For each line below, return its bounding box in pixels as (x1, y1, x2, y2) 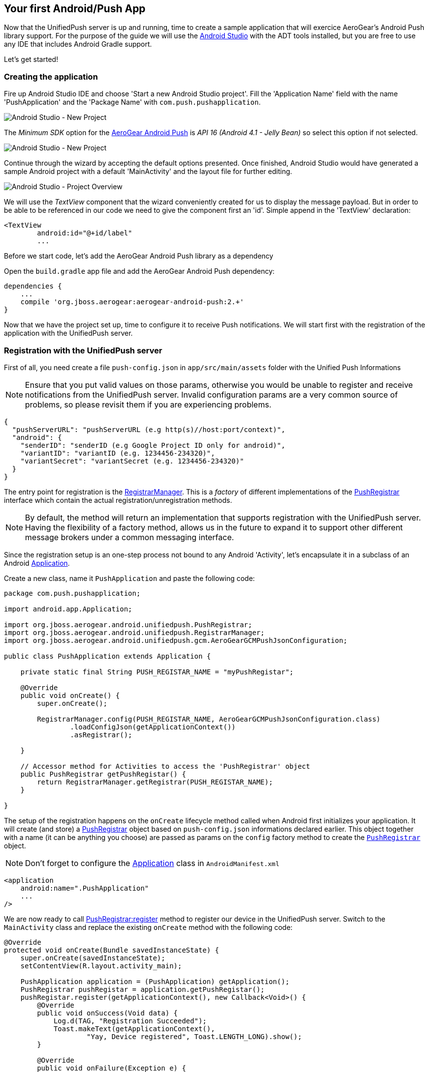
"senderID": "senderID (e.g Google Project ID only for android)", (20, 441, 286, 449)
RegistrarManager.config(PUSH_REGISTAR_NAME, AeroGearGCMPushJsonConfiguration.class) (37, 715, 381, 723)
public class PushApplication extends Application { (4, 652, 211, 660)
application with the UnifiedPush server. (4, 329, 133, 338)
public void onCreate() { (20, 691, 120, 699)
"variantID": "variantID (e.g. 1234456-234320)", (20, 449, 215, 457)
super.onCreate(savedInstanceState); (20, 954, 165, 962)
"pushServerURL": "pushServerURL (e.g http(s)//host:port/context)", (12, 425, 286, 434)
